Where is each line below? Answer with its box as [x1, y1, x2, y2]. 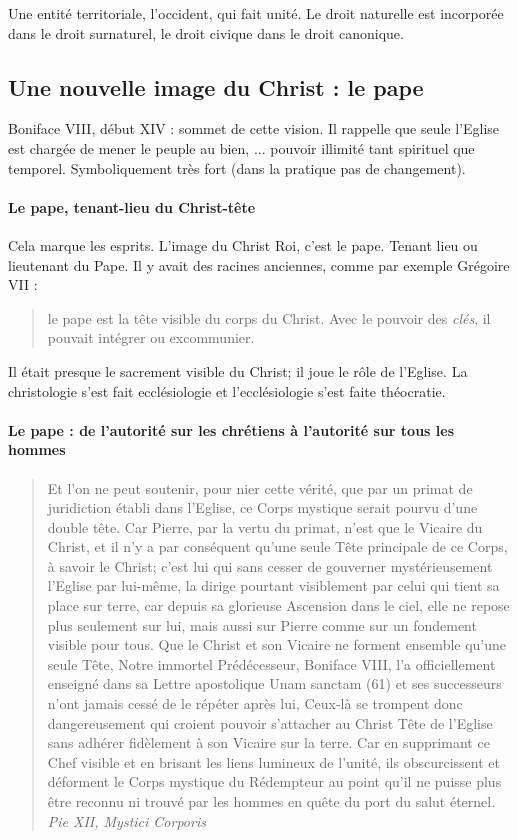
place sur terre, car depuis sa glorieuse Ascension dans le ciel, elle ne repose [47, 595, 510, 616]
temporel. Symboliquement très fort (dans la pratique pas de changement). [8, 157, 466, 178]
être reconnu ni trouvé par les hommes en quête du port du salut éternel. [47, 791, 496, 812]
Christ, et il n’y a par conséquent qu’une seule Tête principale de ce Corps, [47, 536, 508, 557]
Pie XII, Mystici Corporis [47, 810, 206, 831]
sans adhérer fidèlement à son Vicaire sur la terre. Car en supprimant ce [47, 732, 490, 753]
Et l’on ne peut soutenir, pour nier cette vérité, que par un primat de [47, 477, 473, 498]
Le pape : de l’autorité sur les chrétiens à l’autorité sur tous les [8, 419, 455, 440]
